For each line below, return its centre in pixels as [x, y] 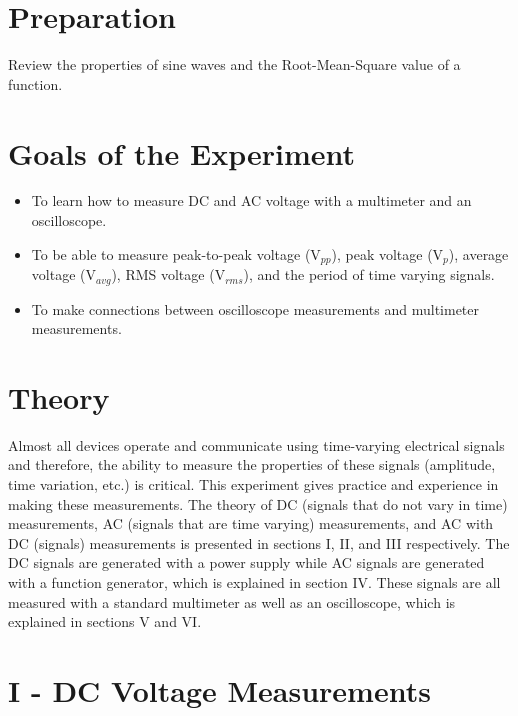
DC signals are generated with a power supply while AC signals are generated [246, 562]
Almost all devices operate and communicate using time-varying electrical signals [256, 444]
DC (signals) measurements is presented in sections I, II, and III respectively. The [259, 542]
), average [478, 253]
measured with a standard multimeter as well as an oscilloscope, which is [232, 601]
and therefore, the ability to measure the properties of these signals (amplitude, [252, 464]
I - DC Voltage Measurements [219, 689]
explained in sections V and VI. [105, 621]
